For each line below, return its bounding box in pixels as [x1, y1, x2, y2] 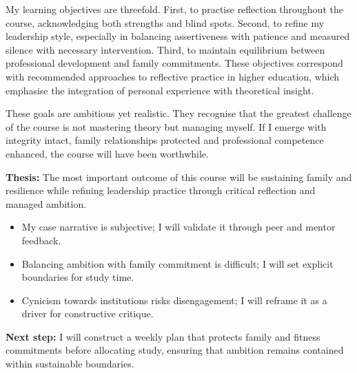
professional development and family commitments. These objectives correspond [6, 56, 343, 70]
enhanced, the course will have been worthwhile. [6, 146, 209, 160]
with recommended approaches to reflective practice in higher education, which [6, 69, 340, 83]
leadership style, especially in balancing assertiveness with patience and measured [6, 29, 350, 43]
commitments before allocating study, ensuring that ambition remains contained [6, 343, 344, 357]
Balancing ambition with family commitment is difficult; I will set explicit [21, 256, 334, 270]
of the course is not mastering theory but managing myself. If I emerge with [6, 119, 327, 134]
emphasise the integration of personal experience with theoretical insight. [6, 83, 314, 97]
